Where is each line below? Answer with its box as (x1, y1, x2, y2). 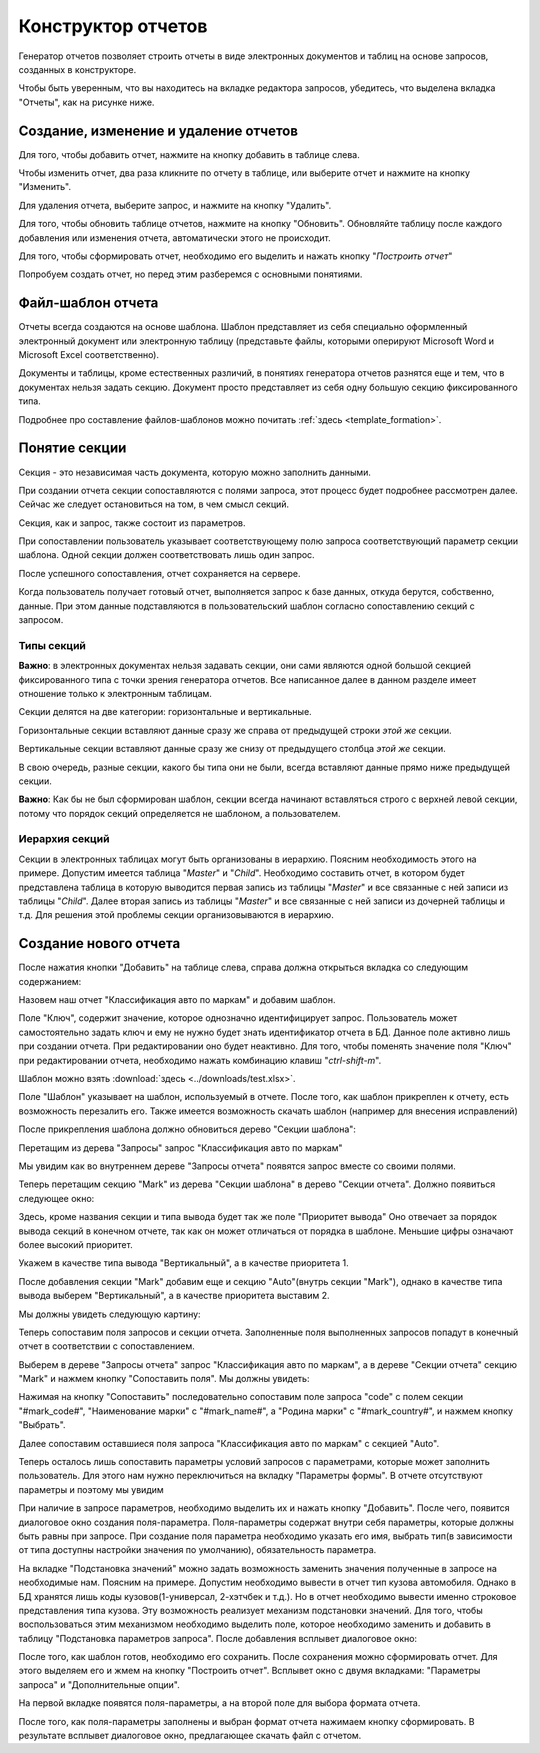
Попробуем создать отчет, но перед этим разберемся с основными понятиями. (18, 268, 363, 280)
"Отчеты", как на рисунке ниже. (18, 96, 155, 108)
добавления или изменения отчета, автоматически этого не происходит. (18, 231, 331, 244)
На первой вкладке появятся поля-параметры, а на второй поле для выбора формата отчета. (18, 1697, 421, 1709)
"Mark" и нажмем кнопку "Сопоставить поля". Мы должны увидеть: (18, 1373, 310, 1385)
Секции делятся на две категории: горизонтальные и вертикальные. (18, 706, 312, 718)
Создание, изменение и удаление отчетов (18, 122, 299, 139)
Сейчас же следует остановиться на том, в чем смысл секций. (18, 498, 290, 510)
